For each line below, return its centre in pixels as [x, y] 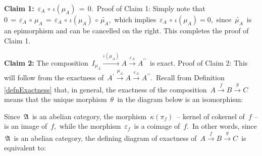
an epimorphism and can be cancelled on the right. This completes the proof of [126, 30]
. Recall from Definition [188, 77]
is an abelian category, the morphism [89, 116]
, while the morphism [88, 126]
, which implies [133, 19]
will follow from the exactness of [54, 77]
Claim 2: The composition [46, 62]
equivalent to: [25, 148]
